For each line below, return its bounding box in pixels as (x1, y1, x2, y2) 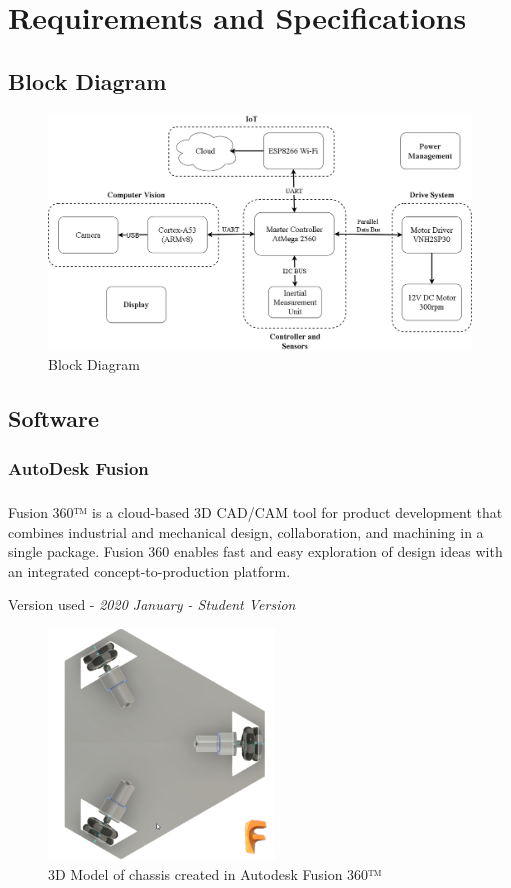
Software (8, 403, 100, 434)
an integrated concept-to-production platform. (8, 560, 291, 581)
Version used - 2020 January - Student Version (8, 594, 296, 615)
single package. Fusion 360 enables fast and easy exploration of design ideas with (8, 541, 503, 562)
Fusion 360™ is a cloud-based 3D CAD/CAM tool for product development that (8, 502, 503, 523)
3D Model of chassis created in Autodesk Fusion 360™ (48, 864, 382, 885)
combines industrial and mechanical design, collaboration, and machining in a (8, 521, 484, 542)
